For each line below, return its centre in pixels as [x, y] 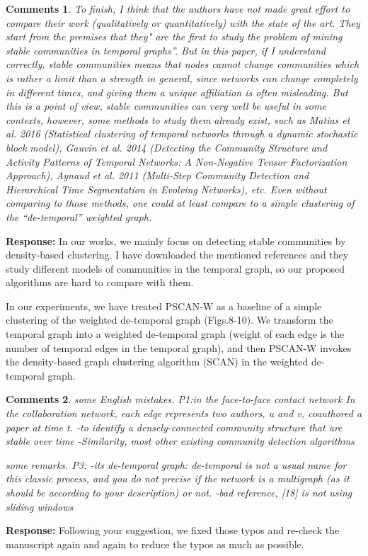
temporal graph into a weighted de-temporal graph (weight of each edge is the [175, 334]
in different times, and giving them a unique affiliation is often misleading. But [177, 92]
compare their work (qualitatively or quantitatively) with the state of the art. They [183, 22]
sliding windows [40, 506]
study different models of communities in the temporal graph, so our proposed [175, 268]
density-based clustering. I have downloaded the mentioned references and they [177, 255]
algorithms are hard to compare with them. [100, 282]
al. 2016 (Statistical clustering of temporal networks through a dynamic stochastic [182, 134]
